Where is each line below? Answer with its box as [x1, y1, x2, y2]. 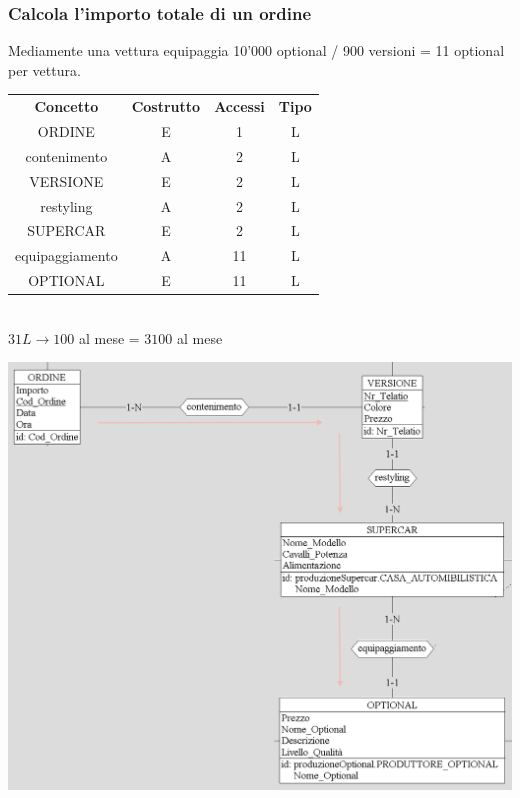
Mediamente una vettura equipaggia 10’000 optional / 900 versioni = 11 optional [8, 40, 505, 61]
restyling [40, 195, 93, 216]
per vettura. [8, 59, 81, 80]
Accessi [214, 96, 265, 117]
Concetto [34, 96, 99, 117]
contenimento [25, 145, 108, 166]
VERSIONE [29, 170, 104, 191]
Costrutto [131, 96, 201, 117]
